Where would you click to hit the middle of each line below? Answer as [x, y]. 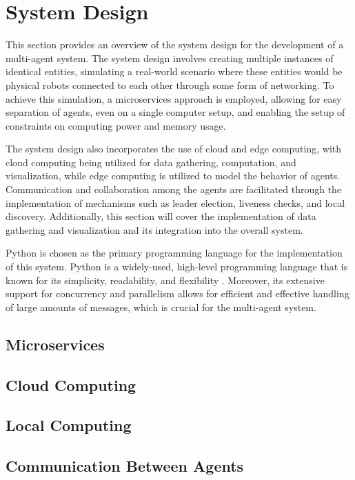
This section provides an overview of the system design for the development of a [175, 44]
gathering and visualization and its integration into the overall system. [154, 229]
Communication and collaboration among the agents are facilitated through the [174, 189]
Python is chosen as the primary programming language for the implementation [174, 253]
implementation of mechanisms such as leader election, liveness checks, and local [175, 202]
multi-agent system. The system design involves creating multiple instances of [170, 58]
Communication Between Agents [125, 466]
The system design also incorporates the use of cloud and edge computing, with [174, 149]
